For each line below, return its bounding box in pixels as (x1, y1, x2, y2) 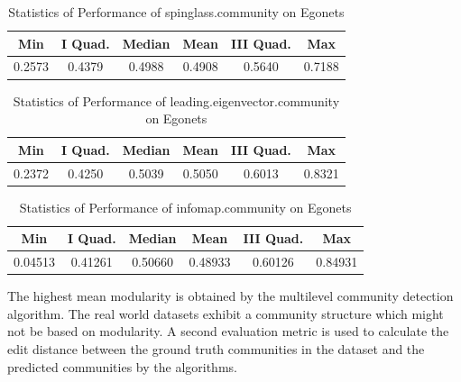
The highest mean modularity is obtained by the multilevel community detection (7, 286, 454, 305)
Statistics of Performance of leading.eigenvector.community (13, 91, 340, 110)
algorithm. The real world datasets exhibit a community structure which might (7, 304, 444, 323)
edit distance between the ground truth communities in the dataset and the (7, 339, 425, 358)
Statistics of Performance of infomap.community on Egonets (19, 197, 352, 216)
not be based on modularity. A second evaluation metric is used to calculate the (7, 322, 449, 341)
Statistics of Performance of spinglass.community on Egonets (8, 3, 345, 21)
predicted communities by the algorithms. (7, 357, 237, 376)
